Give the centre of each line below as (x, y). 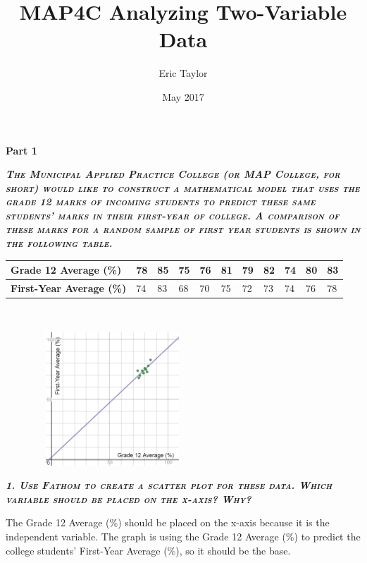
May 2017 (183, 96)
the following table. (59, 243)
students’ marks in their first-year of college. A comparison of (173, 215)
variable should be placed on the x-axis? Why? (129, 498)
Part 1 (21, 150)
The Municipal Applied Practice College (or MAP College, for (173, 174)
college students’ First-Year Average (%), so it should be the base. (148, 550)
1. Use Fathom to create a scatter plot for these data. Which (169, 485)
